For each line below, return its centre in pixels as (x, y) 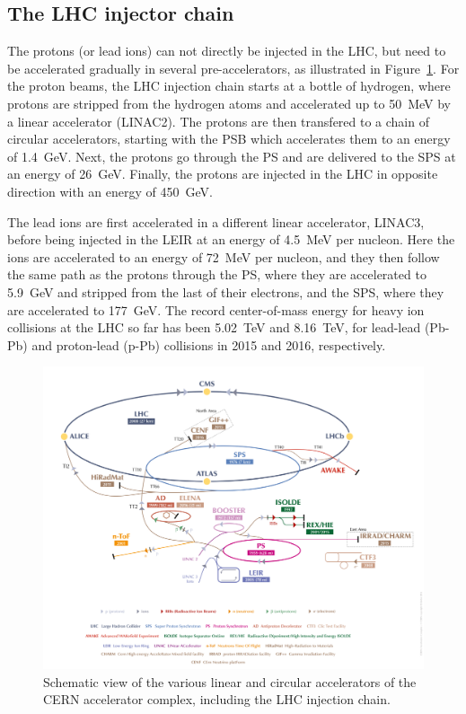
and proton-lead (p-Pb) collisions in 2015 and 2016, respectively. (209, 344)
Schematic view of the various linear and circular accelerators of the (230, 681)
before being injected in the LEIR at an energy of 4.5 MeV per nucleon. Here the (231, 239)
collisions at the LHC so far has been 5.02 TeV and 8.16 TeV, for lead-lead (214, 327)
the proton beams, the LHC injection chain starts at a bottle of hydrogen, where (229, 86)
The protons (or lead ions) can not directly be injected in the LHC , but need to (227, 51)
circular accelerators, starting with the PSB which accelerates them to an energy (229, 139)
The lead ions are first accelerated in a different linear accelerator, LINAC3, (216, 221)
